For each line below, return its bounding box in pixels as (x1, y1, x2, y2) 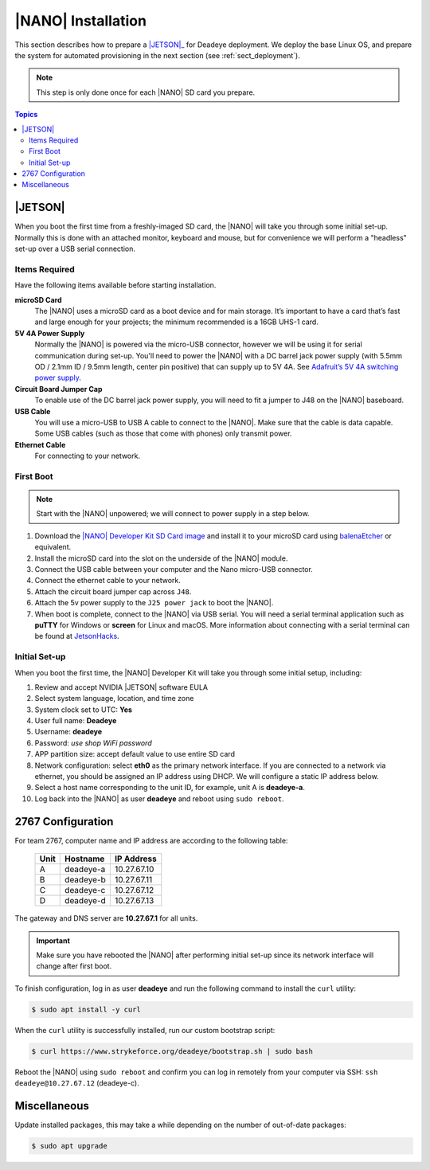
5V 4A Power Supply (14, 328, 85, 338)
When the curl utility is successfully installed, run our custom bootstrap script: (14, 1025, 276, 1035)
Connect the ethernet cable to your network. (34, 576, 181, 585)
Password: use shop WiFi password (34, 738, 152, 748)
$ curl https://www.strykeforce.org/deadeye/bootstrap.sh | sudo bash (31, 1047, 314, 1055)
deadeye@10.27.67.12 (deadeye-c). (14, 1078, 139, 1088)
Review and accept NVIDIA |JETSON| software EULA (34, 682, 209, 692)
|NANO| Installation (14, 12, 147, 29)
